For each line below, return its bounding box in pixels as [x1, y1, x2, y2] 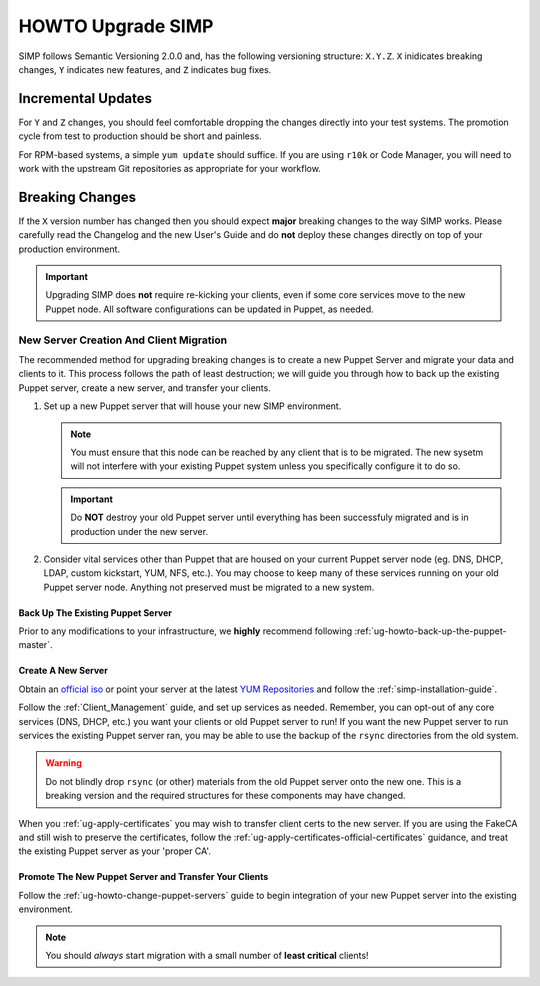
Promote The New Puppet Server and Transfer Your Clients [18, 871, 269, 883]
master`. [18, 639, 53, 651]
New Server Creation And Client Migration [18, 333, 228, 347]
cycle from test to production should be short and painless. [18, 130, 262, 142]
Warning [45, 757, 82, 769]
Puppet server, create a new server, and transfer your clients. [18, 381, 272, 394]
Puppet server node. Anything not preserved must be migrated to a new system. [43, 581, 375, 593]
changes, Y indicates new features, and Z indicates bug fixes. [18, 63, 272, 75]
